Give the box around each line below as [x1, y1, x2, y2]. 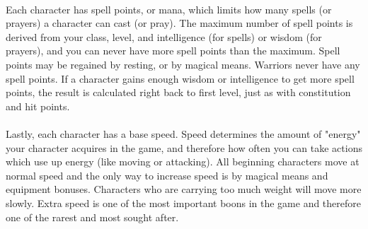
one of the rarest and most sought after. [6, 209, 179, 224]
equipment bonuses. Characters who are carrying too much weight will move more [6, 182, 362, 196]
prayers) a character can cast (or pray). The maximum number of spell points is [6, 16, 353, 30]
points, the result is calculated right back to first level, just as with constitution [6, 85, 351, 100]
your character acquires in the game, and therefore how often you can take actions [6, 140, 362, 155]
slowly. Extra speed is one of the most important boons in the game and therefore [6, 195, 362, 210]
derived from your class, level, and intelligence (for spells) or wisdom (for [6, 29, 322, 44]
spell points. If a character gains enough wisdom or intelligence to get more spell [6, 71, 355, 86]
